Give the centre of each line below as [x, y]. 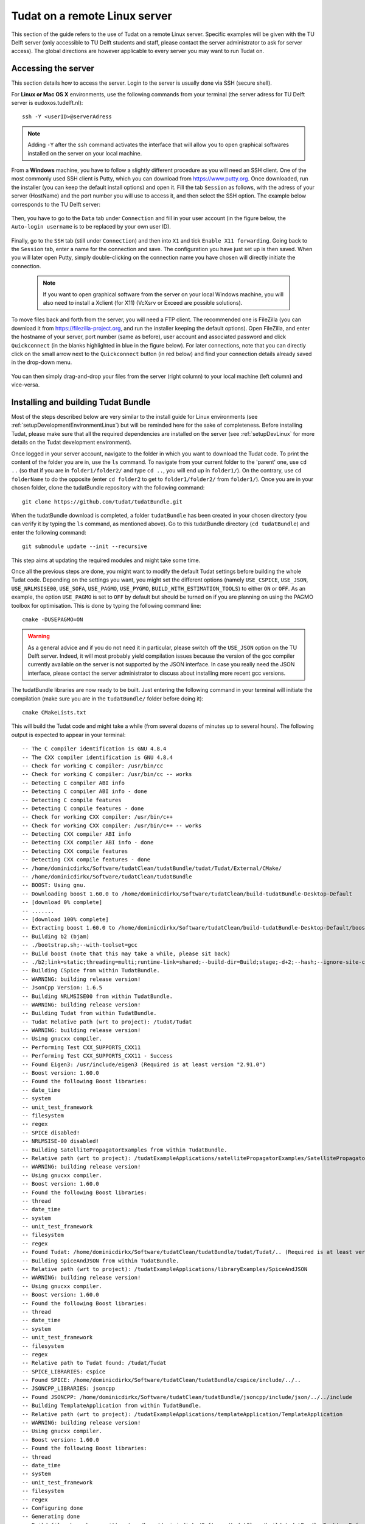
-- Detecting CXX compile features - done [86, 860]
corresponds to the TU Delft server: [56, 204]
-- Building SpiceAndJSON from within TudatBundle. [101, 1261]
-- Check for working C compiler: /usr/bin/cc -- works [107, 774]
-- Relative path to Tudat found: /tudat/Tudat [94, 1363]
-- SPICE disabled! [51, 1133]
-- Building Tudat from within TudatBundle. [90, 1013]
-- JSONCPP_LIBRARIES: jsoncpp [69, 1389]
